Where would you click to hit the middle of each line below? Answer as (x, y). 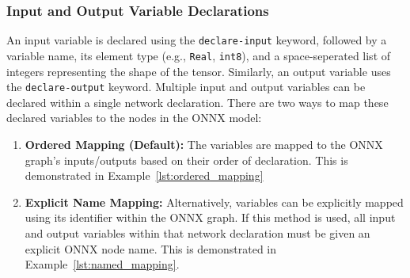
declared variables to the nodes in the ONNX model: (134, 118)
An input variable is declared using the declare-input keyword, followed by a (197, 40)
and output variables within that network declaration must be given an (197, 232)
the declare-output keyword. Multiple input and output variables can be (186, 87)
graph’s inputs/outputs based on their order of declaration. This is (186, 160)
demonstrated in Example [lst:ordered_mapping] (144, 175)
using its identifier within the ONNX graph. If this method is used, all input (210, 217)
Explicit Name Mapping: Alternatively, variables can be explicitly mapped (214, 202)
